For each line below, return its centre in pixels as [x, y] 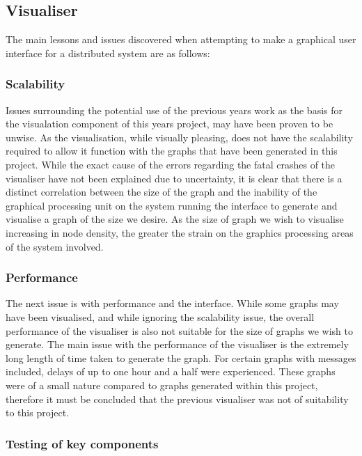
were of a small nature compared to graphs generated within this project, [162, 385]
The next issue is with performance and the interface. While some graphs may [172, 303]
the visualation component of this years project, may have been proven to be [170, 124]
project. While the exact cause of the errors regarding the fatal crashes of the [171, 164]
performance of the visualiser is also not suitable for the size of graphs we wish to [179, 330]
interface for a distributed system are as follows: [108, 53]
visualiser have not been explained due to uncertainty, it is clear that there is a [174, 178]
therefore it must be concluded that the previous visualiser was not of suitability [177, 399]
